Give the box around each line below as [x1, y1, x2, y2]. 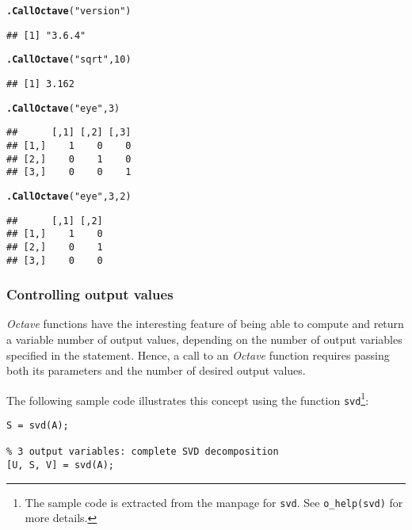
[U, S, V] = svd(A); [6, 459, 115, 471]
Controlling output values [6, 284, 174, 304]
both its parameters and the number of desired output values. [6, 362, 306, 379]
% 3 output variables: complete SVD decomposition [6, 446, 279, 458]
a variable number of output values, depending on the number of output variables [6, 331, 402, 347]
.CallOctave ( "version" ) [6, 6, 132, 17]
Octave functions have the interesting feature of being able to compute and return [6, 315, 404, 332]
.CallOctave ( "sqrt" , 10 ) [6, 54, 132, 66]
